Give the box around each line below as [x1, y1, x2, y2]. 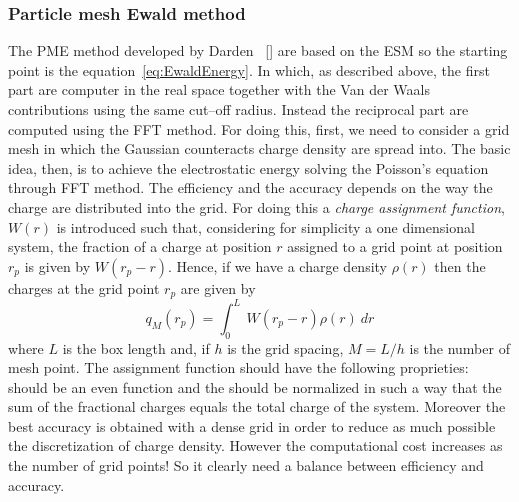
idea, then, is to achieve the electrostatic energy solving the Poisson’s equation [8, 157, 489, 178]
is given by [24, 255, 91, 276]
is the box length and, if [62, 337, 210, 358]
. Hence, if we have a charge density [167, 255, 387, 276]
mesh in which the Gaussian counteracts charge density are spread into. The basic [8, 138, 511, 159]
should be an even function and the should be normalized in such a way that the [8, 376, 502, 397]
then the [434, 255, 486, 276]
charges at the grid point [8, 277, 160, 298]
